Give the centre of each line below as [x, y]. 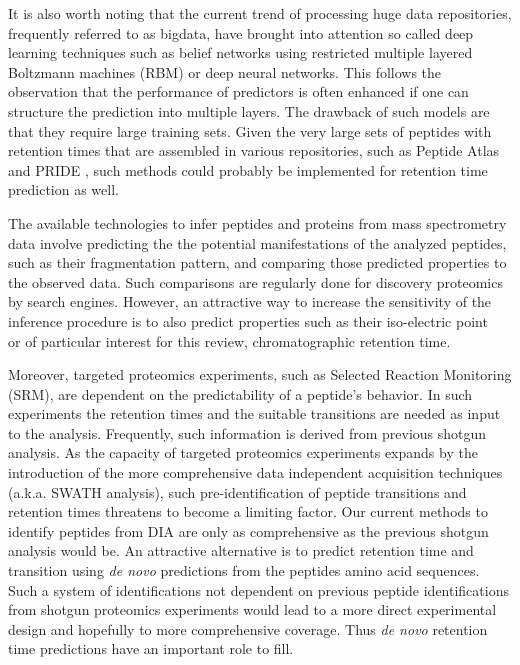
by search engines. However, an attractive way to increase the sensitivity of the [250, 301]
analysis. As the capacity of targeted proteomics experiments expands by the [243, 452]
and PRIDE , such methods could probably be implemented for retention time [248, 169]
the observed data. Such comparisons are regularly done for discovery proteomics [255, 281]
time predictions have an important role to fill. [151, 648]
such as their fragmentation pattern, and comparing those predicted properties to [257, 262]
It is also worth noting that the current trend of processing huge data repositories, [260, 13]
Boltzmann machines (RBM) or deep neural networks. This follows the [225, 71]
